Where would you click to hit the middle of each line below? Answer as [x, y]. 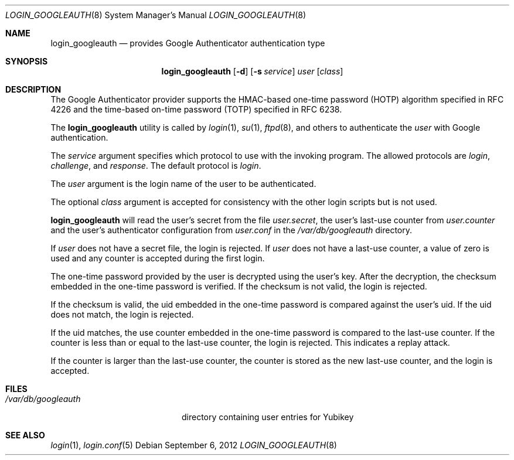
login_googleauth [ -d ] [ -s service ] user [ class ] [252, 71]
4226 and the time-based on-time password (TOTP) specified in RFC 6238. [196, 109]
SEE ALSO [25, 435]
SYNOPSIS [27, 61]
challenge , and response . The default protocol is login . [156, 166]
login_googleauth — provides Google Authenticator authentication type [188, 43]
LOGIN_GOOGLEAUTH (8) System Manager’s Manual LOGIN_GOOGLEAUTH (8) [156, 15]
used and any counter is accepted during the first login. [158, 258]
